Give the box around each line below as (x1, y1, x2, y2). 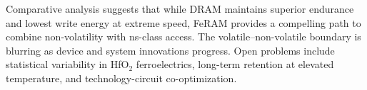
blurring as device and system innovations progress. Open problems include (6, 43, 335, 57)
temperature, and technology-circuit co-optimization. (6, 70, 237, 85)
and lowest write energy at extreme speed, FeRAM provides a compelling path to (6, 15, 361, 30)
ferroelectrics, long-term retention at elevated (136, 57, 334, 72)
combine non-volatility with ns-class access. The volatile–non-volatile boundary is (6, 29, 361, 44)
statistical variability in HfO (6, 57, 129, 72)
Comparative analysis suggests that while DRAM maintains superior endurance (6, 1, 354, 16)
